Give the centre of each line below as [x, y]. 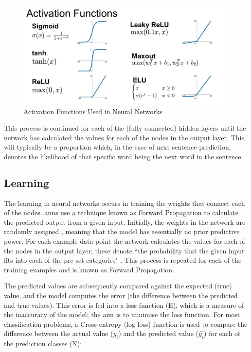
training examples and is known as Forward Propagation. [89, 269]
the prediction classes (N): [43, 344]
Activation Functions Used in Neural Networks [93, 111]
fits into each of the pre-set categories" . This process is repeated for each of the [123, 260]
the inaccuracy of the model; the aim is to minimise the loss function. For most [122, 314]
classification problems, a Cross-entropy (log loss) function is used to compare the [126, 324]
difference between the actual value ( [59, 333]
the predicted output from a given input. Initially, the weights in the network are [125, 222]
